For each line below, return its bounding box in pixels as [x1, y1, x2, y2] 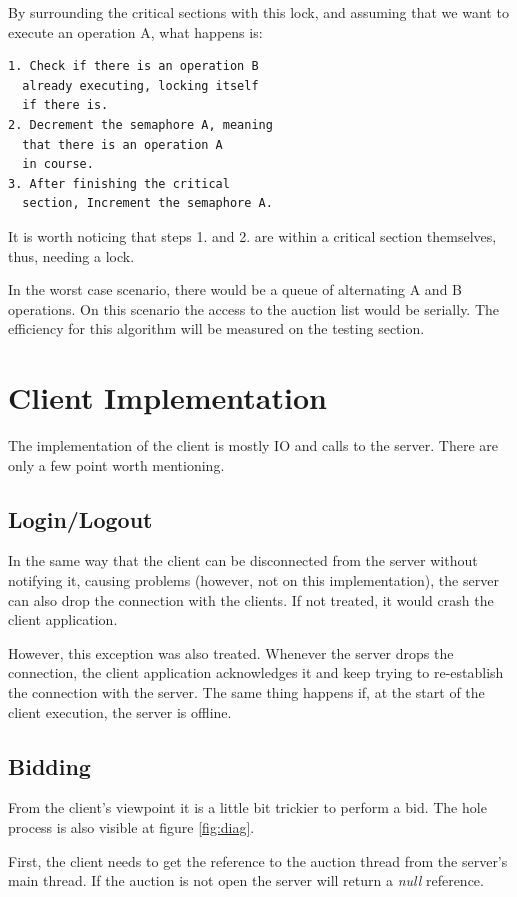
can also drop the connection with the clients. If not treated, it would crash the [8, 589, 494, 610]
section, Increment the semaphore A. [22, 196, 273, 211]
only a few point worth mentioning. [8, 454, 225, 475]
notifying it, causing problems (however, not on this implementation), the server [8, 570, 499, 591]
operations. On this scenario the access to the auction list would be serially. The [8, 298, 500, 319]
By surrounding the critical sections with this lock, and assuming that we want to [8, 2, 509, 22]
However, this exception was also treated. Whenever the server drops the [8, 642, 454, 663]
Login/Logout [8, 503, 153, 534]
